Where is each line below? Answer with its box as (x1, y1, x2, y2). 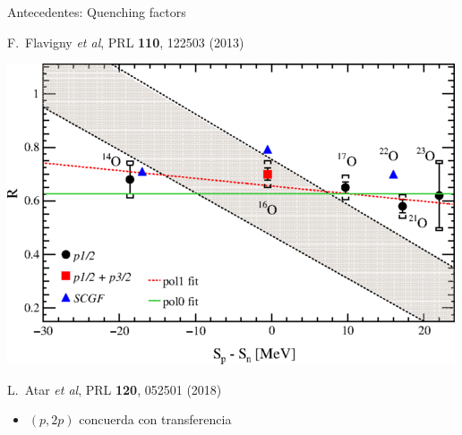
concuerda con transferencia (79, 410, 232, 429)
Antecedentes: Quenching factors (7, 3, 186, 21)
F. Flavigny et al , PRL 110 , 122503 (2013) (7, 32, 244, 51)
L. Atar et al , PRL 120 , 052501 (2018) (7, 380, 222, 398)
